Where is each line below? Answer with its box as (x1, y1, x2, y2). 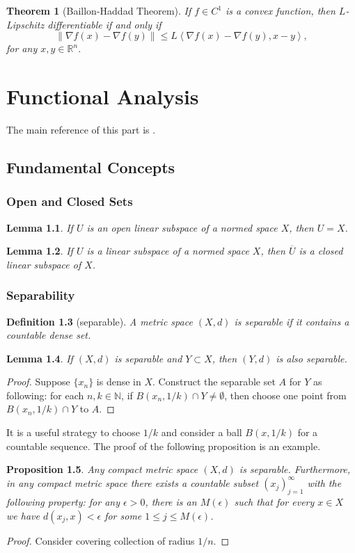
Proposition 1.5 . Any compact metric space (6, 462, 198, 476)
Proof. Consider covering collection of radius (6, 533, 195, 547)
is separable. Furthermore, (239, 462, 350, 476)
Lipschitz (6, 17, 45, 31)
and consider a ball (161, 425, 242, 440)
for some (104, 508, 142, 522)
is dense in (96, 374, 141, 389)
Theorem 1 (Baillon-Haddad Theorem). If (6, 3, 191, 17)
